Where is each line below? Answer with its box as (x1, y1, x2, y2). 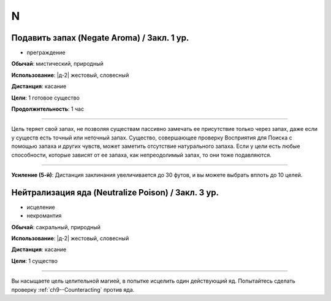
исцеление (26, 203, 55, 211)
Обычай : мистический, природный (11, 60, 104, 68)
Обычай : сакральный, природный (11, 223, 101, 230)
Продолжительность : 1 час (11, 105, 85, 113)
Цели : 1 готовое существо (11, 94, 80, 101)
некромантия (26, 212, 62, 219)
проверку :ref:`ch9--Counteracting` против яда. (11, 286, 135, 293)
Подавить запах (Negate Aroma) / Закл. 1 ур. (11, 33, 189, 43)
